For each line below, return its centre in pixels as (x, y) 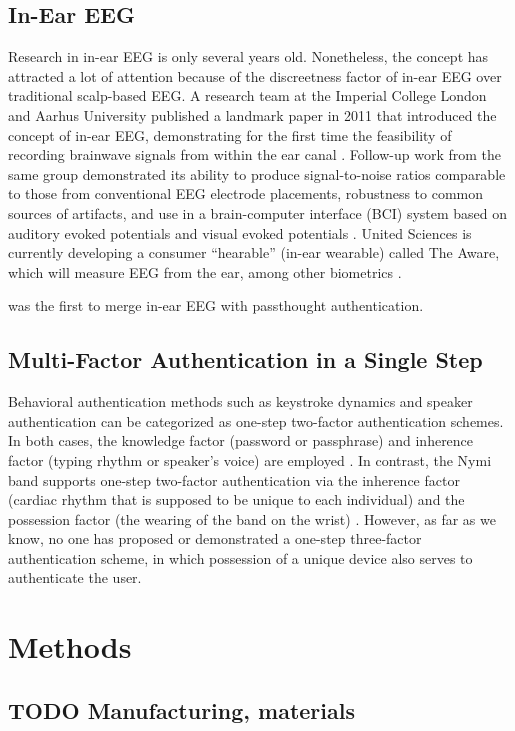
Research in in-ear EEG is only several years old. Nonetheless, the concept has (248, 56)
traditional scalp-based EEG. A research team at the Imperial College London (247, 95)
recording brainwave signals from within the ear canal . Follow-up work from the (254, 154)
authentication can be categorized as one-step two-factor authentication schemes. (256, 420)
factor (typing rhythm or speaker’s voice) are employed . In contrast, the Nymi (250, 459)
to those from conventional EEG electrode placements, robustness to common (246, 193)
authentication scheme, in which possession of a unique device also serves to (240, 557)
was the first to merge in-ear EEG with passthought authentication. (216, 305)
